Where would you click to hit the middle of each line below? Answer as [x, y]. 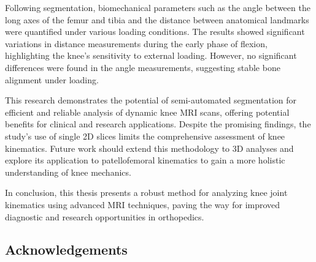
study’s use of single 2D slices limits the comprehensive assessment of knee [145, 136]
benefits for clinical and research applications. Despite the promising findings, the [158, 124]
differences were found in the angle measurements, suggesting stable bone [143, 67]
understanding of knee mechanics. [68, 172]
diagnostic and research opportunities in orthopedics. [105, 216]
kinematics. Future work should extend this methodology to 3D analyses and [149, 148]
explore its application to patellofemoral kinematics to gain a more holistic [145, 160]
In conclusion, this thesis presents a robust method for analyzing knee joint [146, 193]
